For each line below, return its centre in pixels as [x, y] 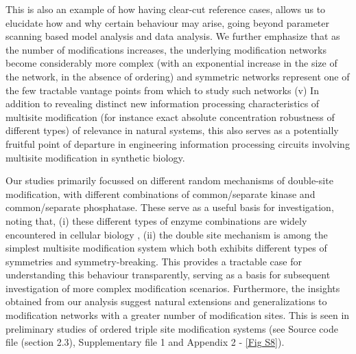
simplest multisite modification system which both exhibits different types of [166, 248]
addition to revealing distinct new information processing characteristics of [163, 103]
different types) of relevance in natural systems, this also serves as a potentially [172, 130]
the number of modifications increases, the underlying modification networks [166, 49]
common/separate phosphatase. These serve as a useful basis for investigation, [170, 207]
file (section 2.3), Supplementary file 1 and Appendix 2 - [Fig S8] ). [145, 342]
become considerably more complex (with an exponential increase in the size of [171, 63]
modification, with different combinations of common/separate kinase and [161, 193]
